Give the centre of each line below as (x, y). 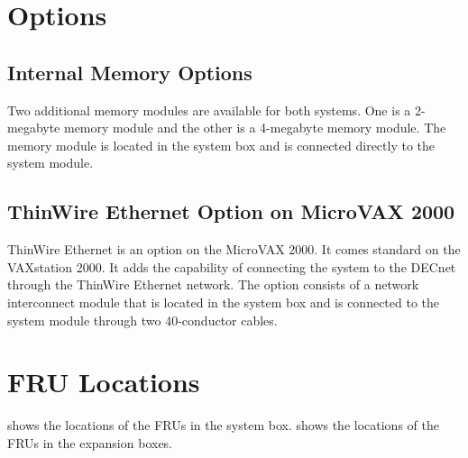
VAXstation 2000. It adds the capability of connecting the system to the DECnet (232, 266)
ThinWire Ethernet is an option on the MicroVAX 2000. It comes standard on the (234, 249)
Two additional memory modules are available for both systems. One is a (209, 110)
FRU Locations (104, 382)
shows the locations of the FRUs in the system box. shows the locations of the (223, 425)
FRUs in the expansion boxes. (90, 442)
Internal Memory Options (130, 72)
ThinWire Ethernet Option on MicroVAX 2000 (231, 211)
